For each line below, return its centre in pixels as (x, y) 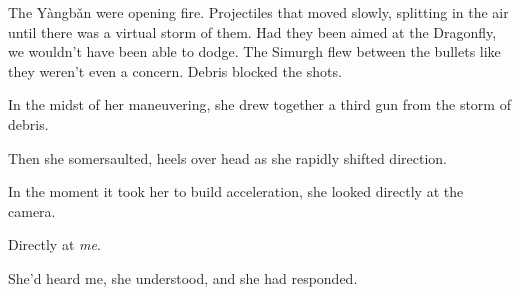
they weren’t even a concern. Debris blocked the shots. (175, 70)
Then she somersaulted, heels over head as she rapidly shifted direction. (227, 157)
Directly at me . (54, 244)
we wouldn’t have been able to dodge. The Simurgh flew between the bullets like (254, 51)
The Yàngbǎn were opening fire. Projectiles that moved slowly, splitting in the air (258, 12)
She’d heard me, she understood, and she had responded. (183, 277)
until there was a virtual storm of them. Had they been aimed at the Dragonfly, (252, 31)
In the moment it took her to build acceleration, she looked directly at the (236, 191)
